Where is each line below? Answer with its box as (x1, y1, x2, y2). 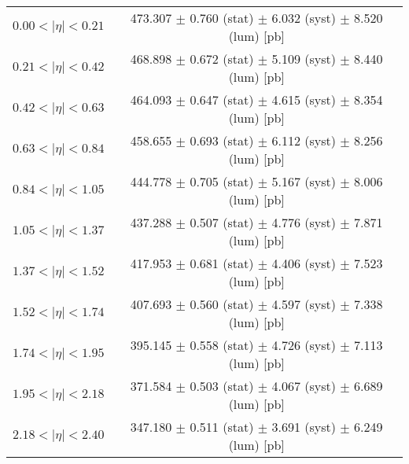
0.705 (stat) (190, 172, 254, 190)
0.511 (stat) (190, 418, 254, 436)
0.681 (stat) (190, 254, 254, 272)
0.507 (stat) (190, 213, 254, 231)
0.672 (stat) (190, 50, 254, 68)
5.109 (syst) (271, 50, 336, 68)
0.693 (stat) (190, 131, 254, 149)
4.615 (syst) (271, 90, 336, 109)
